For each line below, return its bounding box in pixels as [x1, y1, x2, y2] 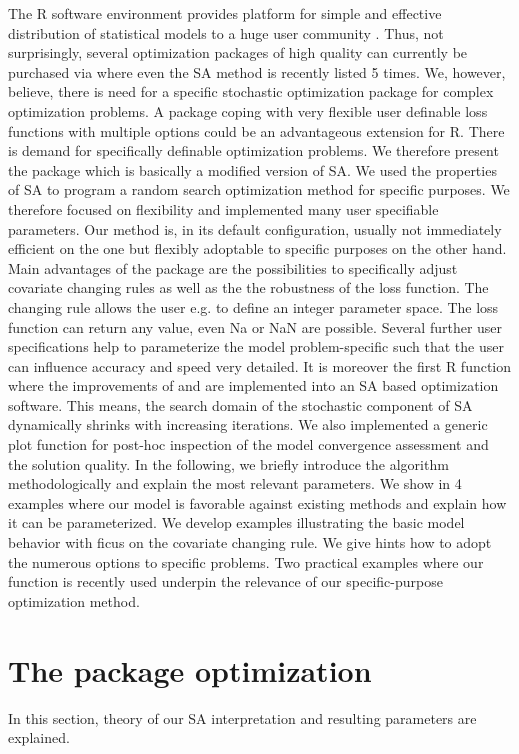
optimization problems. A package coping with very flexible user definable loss [8, 100, 488, 121]
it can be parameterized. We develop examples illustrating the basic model [8, 512, 465, 533]
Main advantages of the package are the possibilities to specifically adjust [8, 257, 458, 278]
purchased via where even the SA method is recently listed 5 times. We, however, [8, 61, 506, 82]
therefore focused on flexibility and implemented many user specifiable [8, 198, 439, 219]
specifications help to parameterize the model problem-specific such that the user [8, 336, 504, 357]
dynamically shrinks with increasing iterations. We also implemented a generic [8, 414, 488, 435]
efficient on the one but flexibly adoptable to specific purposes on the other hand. [8, 238, 507, 259]
